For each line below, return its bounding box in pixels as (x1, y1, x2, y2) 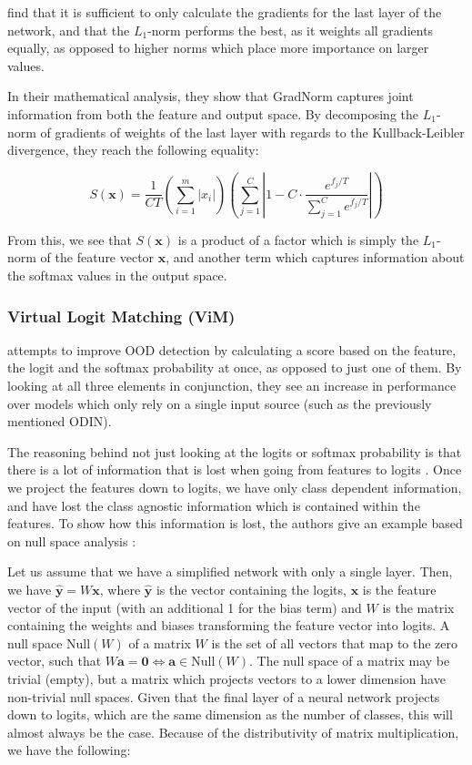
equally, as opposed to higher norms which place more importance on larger (7, 38, 429, 57)
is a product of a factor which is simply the (177, 229, 419, 249)
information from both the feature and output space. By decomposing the (7, 104, 419, 123)
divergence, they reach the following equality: (7, 140, 259, 159)
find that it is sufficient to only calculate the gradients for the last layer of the (7, 3, 442, 21)
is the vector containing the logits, (156, 579, 346, 598)
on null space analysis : (7, 531, 136, 550)
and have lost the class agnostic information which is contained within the (7, 495, 420, 515)
